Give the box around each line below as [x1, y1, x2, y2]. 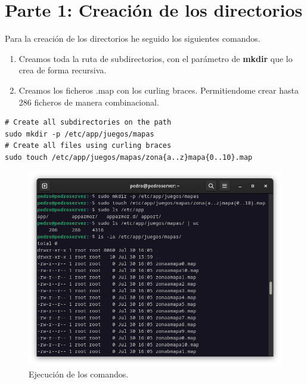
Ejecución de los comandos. [29, 367, 129, 380]
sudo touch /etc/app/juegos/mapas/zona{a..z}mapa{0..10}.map [5, 153, 253, 162]
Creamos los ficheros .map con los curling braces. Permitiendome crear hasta [18, 83, 299, 96]
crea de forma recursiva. [18, 64, 107, 76]
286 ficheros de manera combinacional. [18, 95, 159, 108]
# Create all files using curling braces [5, 141, 172, 150]
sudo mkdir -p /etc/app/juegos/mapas [5, 129, 154, 138]
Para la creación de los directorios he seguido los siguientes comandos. [5, 32, 261, 45]
